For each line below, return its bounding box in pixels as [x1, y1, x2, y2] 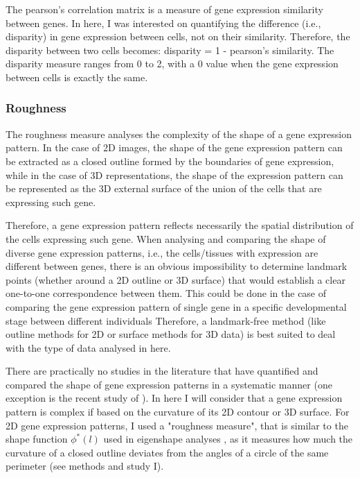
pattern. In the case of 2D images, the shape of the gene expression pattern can [6, 140, 343, 155]
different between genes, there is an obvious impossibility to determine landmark [6, 259, 348, 273]
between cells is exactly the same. [6, 69, 148, 84]
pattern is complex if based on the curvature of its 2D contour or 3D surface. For [6, 404, 350, 419]
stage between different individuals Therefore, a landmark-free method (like [6, 313, 326, 327]
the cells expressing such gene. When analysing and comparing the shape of [6, 231, 326, 246]
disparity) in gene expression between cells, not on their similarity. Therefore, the [6, 29, 350, 44]
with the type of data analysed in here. [6, 340, 171, 355]
